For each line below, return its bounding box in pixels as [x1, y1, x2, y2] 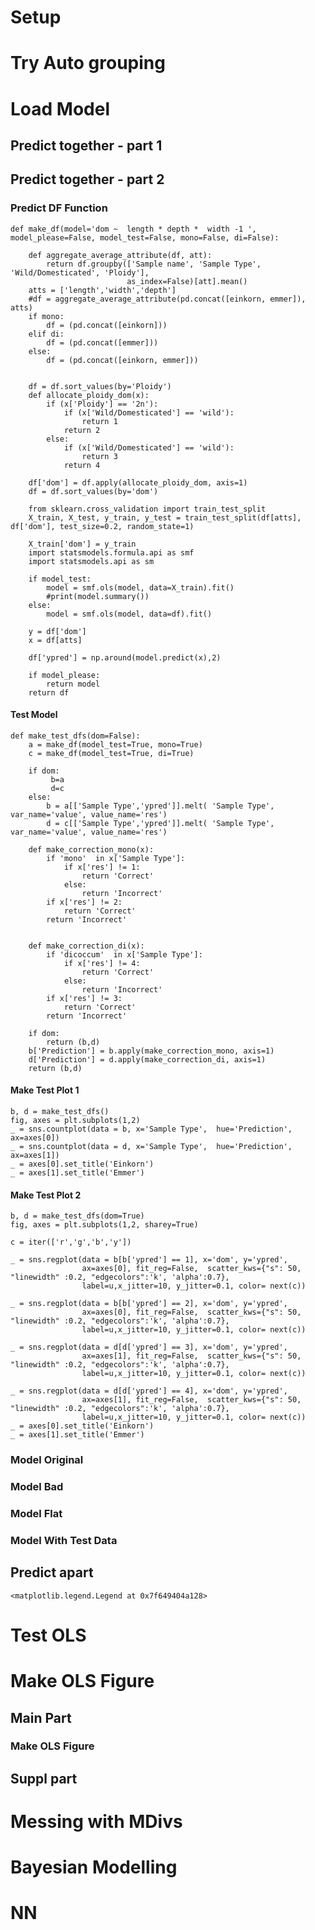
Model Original [10, 1453, 84, 1467]
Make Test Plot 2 [10, 1189, 82, 1201]
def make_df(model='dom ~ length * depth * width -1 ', [10, 224, 257, 234]
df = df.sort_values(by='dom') [28, 486, 159, 496]
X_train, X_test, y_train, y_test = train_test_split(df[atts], [28, 512, 302, 523]
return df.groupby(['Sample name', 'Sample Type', [46, 259, 262, 269]
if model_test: [28, 574, 92, 584]
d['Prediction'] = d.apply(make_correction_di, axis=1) [28, 1054, 267, 1065]
